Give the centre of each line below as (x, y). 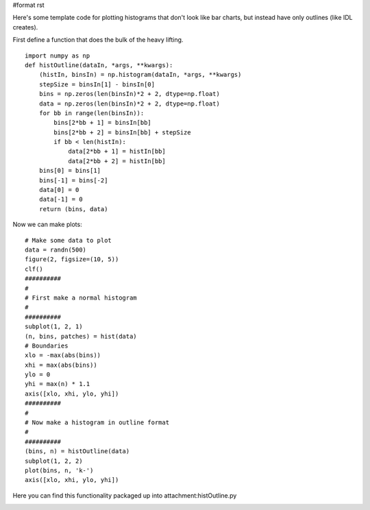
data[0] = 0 (59, 190)
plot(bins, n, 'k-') (59, 470)
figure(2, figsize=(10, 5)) (72, 259)
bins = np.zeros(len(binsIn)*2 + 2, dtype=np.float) (129, 94)
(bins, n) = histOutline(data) (77, 451)
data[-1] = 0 (61, 199)
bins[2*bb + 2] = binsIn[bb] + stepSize (122, 132)
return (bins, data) (73, 209)
